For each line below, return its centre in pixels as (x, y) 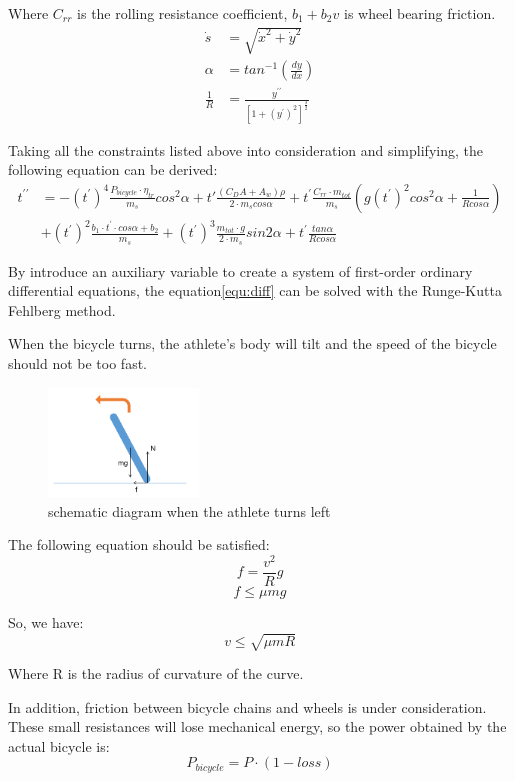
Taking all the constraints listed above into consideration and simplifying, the (245, 149)
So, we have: (46, 621)
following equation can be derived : (113, 169)
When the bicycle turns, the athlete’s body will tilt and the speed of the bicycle (252, 343)
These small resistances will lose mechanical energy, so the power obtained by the (257, 726)
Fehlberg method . (62, 309)
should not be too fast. (78, 363)
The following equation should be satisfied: (139, 544)
